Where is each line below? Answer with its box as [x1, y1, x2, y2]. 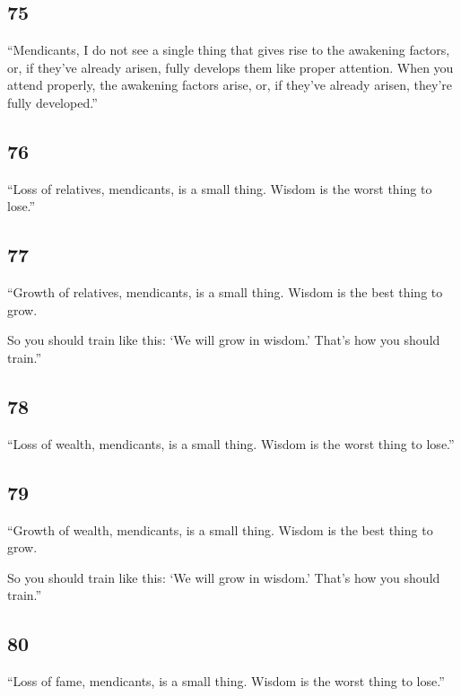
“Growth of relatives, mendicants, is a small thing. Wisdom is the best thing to [7, 283, 443, 302]
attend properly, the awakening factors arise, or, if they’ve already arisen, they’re [7, 75, 453, 94]
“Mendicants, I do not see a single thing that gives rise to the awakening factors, [7, 40, 450, 59]
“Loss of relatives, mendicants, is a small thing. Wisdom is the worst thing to [7, 179, 432, 198]
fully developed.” [7, 93, 98, 111]
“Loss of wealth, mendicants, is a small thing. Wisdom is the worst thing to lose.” [7, 434, 455, 453]
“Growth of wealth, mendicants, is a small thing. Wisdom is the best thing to [7, 520, 433, 539]
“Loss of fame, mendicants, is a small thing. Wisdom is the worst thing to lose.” [7, 672, 445, 691]
